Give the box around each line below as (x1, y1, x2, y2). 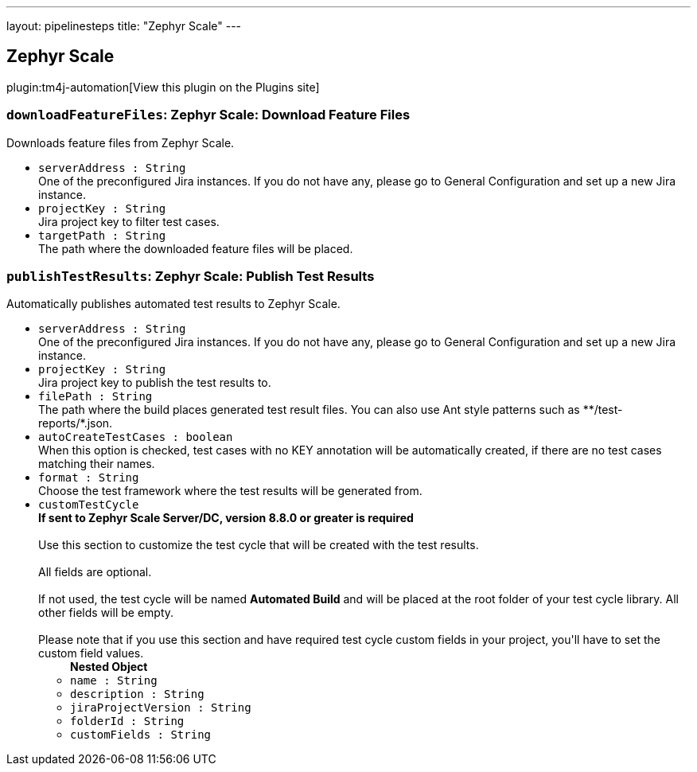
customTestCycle (38, 498, 139, 512)
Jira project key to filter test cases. (38, 214, 220, 228)
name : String (70, 674, 158, 688)
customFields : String (70, 728, 212, 742)
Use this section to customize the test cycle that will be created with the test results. (38, 538, 479, 552)
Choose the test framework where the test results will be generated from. (38, 484, 422, 498)
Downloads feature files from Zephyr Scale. (6, 135, 235, 150)
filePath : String (38, 390, 153, 404)
